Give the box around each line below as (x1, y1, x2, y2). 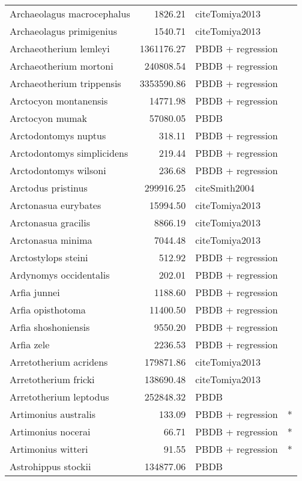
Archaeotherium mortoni (10, 59, 113, 73)
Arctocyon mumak (10, 111, 87, 125)
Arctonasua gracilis (10, 216, 91, 229)
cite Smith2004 (195, 181, 255, 195)
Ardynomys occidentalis (10, 268, 110, 282)
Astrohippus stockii (10, 459, 91, 473)
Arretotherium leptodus (10, 390, 109, 404)
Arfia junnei (10, 285, 60, 299)
